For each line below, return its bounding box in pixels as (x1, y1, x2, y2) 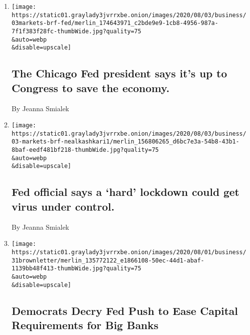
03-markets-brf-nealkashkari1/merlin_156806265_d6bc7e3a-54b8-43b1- (11, 138, 240, 145)
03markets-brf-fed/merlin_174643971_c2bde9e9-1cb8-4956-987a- (11, 20, 219, 27)
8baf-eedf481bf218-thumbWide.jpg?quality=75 (11, 146, 159, 154)
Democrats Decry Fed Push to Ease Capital (11, 303, 238, 318)
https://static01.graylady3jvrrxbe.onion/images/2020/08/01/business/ (11, 248, 247, 256)
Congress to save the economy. (11, 80, 170, 95)
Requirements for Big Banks (11, 317, 159, 332)
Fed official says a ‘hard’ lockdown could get (11, 184, 240, 199)
